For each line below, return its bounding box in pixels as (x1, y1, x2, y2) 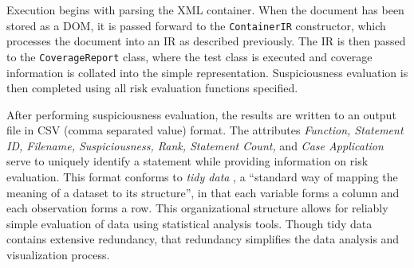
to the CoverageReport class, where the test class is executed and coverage (6, 48, 373, 64)
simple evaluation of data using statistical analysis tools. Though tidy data (6, 215, 373, 231)
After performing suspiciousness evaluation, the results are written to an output (6, 106, 396, 122)
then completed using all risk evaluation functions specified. (6, 80, 298, 96)
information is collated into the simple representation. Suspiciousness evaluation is (6, 64, 408, 80)
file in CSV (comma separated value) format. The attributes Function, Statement (6, 122, 404, 138)
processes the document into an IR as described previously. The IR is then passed (6, 33, 406, 49)
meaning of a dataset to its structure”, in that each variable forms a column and (6, 184, 400, 200)
